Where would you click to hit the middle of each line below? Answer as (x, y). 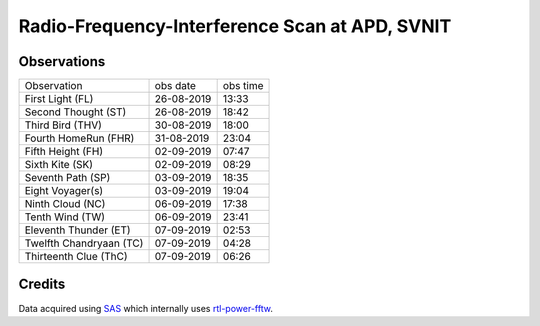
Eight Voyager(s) (64, 191)
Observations (62, 61)
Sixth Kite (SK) (59, 165)
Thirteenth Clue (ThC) (76, 257)
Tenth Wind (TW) (64, 217)
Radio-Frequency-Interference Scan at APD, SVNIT (235, 26)
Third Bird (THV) (63, 125)
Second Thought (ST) (75, 112)
